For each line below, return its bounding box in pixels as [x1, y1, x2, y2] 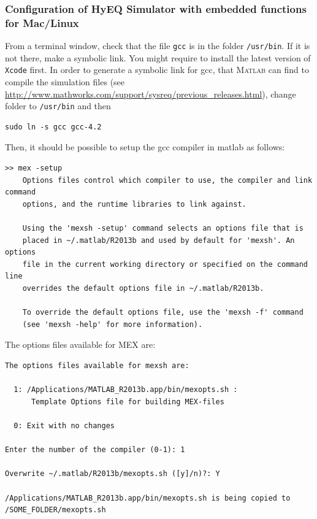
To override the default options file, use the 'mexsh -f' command [22, 308, 304, 317]
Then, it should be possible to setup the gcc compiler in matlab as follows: [5, 140, 285, 153]
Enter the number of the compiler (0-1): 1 [5, 445, 185, 455]
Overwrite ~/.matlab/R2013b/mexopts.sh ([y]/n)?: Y [5, 469, 220, 479]
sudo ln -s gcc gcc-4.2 [5, 122, 102, 131]
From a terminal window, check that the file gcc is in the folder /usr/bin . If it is [5, 39, 310, 52]
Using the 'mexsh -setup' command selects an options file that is [22, 224, 304, 233]
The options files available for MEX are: [5, 338, 156, 351]
